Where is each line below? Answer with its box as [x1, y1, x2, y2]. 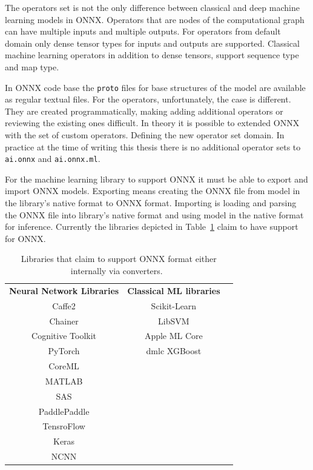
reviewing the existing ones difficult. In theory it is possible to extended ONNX [5, 116, 300, 129]
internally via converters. [70, 264, 163, 277]
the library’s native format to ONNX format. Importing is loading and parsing [5, 196, 297, 209]
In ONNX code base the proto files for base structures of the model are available [5, 81, 306, 93]
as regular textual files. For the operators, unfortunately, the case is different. [5, 93, 291, 106]
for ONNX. [5, 232, 46, 244]
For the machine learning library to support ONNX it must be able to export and [5, 172, 308, 185]
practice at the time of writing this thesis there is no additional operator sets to [5, 140, 301, 153]
